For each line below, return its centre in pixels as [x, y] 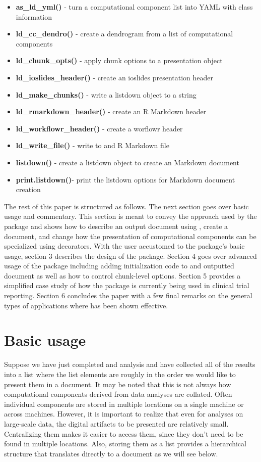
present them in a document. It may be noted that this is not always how [118, 384]
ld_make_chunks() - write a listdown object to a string [106, 94]
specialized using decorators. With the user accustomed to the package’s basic [124, 246]
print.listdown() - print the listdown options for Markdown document [125, 179]
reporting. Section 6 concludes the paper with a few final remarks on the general [128, 295]
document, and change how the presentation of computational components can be [130, 236]
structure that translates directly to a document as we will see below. [111, 453]
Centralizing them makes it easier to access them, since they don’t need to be [124, 433]
